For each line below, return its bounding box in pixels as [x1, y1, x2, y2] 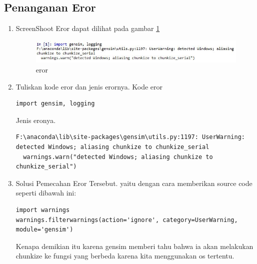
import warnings [15, 206, 70, 213]
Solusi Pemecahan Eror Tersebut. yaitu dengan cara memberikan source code [15, 177, 252, 188]
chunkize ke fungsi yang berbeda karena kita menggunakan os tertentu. [15, 250, 234, 261]
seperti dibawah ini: [15, 187, 76, 198]
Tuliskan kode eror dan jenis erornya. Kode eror [15, 81, 163, 91]
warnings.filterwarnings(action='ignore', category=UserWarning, [15, 216, 238, 223]
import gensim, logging [15, 100, 95, 107]
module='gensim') [15, 226, 73, 233]
